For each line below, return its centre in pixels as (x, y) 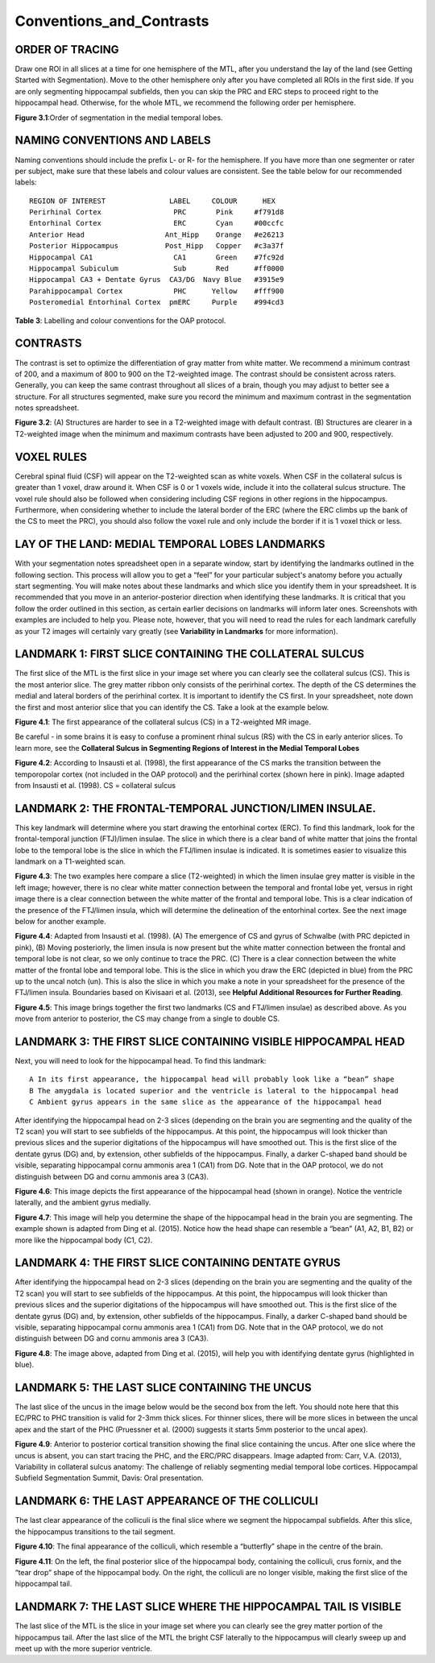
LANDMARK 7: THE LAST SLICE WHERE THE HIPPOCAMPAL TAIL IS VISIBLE (208, 1607)
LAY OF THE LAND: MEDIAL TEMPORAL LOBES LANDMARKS (170, 544)
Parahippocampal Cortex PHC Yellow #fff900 (157, 291)
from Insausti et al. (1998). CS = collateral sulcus (95, 785)
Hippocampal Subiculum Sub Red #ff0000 (157, 269)
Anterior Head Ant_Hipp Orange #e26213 (157, 234)
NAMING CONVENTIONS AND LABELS (113, 141)
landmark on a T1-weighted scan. (70, 861)
